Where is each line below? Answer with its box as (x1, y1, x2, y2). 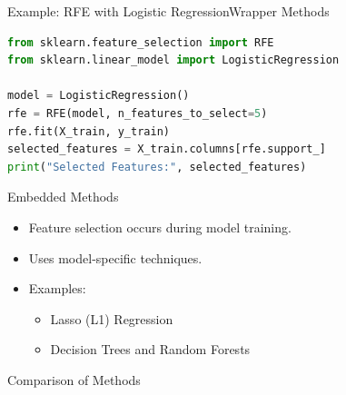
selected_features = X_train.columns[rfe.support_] (7, 143, 326, 156)
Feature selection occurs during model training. (28, 217, 292, 236)
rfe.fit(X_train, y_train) (7, 124, 170, 138)
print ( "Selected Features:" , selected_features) (7, 160, 307, 173)
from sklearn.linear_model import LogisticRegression (7, 54, 340, 67)
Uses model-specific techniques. (28, 248, 203, 267)
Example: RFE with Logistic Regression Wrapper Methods (7, 2, 330, 20)
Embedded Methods (7, 187, 119, 206)
